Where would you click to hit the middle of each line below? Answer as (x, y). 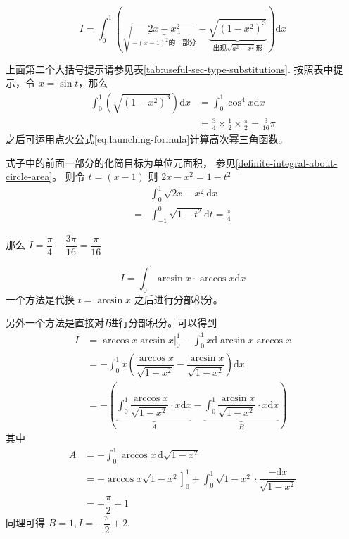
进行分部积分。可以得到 (163, 323)
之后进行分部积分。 (178, 299)
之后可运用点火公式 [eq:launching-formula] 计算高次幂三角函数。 (147, 139)
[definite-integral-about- (286, 162)
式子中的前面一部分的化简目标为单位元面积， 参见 (121, 162)
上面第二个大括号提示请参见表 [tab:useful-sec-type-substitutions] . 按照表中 (170, 69)
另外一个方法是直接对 (55, 323)
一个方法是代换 (40, 299)
